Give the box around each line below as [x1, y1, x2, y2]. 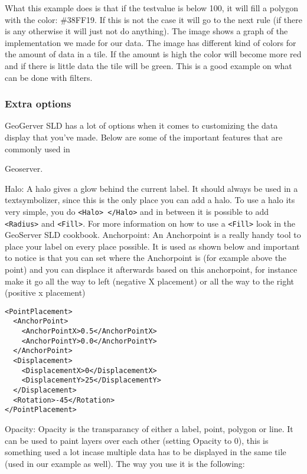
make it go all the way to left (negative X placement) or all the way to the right [5, 274, 295, 287]
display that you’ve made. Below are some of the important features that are [5, 130, 283, 143]
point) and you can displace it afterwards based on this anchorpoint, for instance [5, 263, 298, 276]
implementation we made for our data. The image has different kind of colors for [5, 36, 296, 48]
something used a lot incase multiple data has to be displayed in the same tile [5, 446, 286, 458]
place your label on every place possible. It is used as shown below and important [5, 240, 300, 252]
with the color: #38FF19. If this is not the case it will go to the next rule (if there [5, 13, 302, 25]
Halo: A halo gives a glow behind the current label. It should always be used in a [5, 182, 298, 194]
